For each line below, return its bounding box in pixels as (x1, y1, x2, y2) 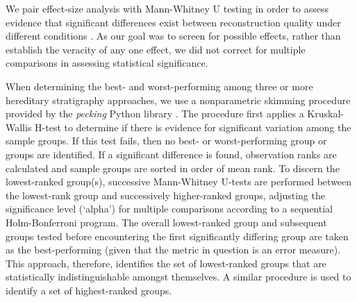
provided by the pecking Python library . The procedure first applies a (6, 106, 304, 121)
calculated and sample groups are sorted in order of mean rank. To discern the (6, 160, 340, 175)
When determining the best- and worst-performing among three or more (6, 78, 313, 93)
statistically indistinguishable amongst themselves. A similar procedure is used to (6, 269, 351, 284)
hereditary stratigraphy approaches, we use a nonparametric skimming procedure (6, 92, 351, 107)
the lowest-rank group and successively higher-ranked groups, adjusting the (6, 187, 325, 202)
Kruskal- (307, 106, 344, 121)
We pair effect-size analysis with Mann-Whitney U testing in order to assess (6, 1, 329, 15)
